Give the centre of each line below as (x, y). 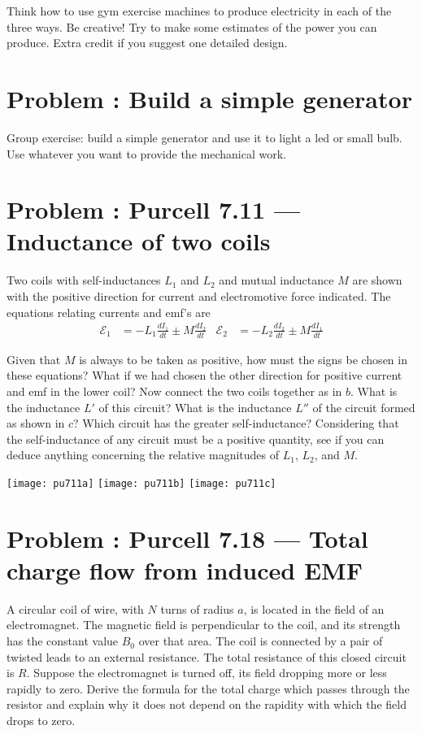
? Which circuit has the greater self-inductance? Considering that (236, 423)
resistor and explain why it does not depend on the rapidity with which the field (207, 704)
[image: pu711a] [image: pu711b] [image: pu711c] (141, 483)
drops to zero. (41, 721)
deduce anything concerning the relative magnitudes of (143, 455)
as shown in (36, 423)
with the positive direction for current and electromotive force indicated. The (199, 296)
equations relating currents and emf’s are (109, 312)
